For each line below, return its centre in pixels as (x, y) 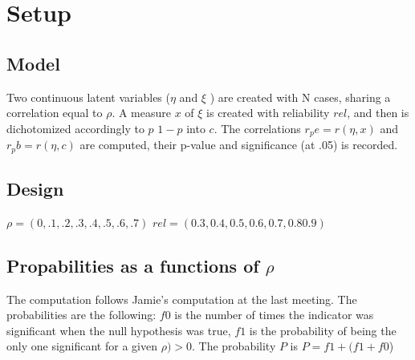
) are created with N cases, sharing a (300, 97)
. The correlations (257, 128)
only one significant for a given (82, 346)
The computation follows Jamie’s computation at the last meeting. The (182, 299)
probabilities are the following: (81, 315)
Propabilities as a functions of (133, 265)
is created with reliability (268, 113)
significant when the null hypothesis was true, (119, 330)
